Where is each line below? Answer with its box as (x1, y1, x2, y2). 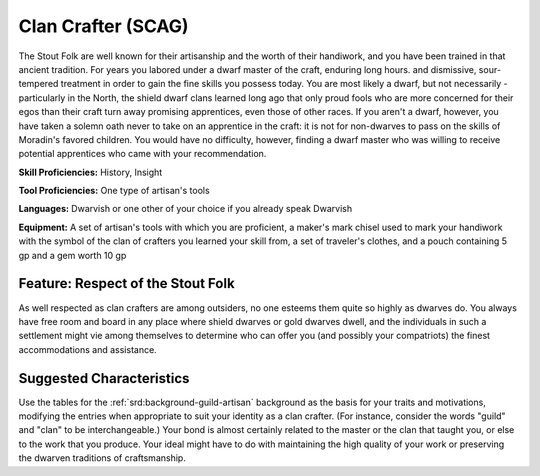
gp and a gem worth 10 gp (18, 249, 127, 261)
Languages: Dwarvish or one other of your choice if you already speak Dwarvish (18, 203, 353, 215)
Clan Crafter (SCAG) (18, 15, 189, 37)
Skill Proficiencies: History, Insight (18, 166, 163, 178)
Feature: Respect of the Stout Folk (18, 275, 235, 292)
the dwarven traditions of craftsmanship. (18, 452, 187, 464)
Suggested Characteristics (18, 370, 190, 387)
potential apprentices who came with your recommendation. (18, 148, 267, 160)
